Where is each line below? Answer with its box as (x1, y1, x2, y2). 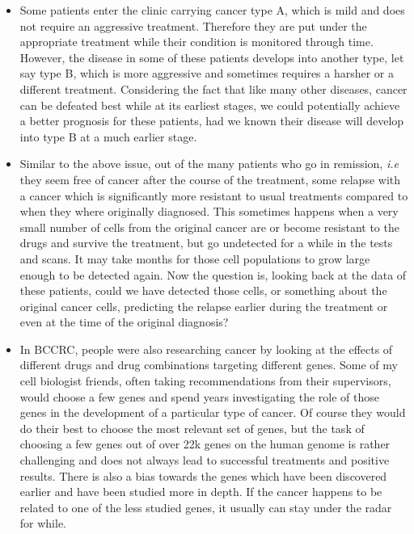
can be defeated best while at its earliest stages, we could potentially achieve (19, 96, 400, 113)
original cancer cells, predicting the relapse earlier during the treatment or (19, 297, 388, 314)
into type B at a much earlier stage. (19, 128, 197, 145)
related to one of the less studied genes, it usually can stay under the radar (19, 498, 392, 515)
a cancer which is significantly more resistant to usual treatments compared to (19, 187, 408, 204)
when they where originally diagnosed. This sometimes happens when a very (19, 203, 399, 220)
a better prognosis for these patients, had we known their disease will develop (19, 112, 404, 129)
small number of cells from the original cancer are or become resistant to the (19, 218, 399, 235)
